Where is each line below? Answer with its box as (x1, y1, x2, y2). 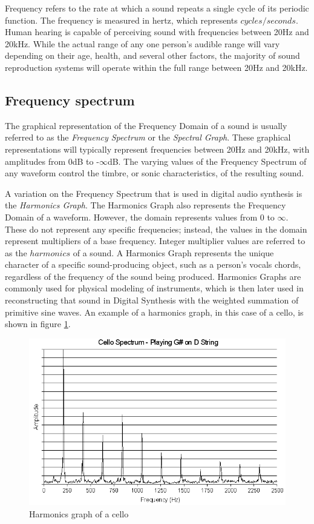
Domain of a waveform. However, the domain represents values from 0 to (5, 210, 275, 223)
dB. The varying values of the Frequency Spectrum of (107, 154, 307, 167)
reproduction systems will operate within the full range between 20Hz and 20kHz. (5, 61, 308, 73)
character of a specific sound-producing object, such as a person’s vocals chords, (5, 258, 301, 271)
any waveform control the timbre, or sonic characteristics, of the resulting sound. (5, 167, 304, 179)
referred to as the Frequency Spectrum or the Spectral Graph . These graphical (5, 131, 291, 144)
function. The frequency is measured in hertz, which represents (5, 13, 238, 26)
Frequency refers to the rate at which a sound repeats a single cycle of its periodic (5, 2, 309, 14)
